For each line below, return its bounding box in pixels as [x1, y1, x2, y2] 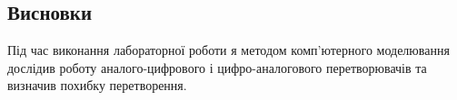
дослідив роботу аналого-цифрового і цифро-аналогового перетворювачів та [7, 58, 427, 77]
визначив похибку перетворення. [7, 76, 187, 95]
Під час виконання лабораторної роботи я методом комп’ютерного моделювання [7, 41, 450, 59]
